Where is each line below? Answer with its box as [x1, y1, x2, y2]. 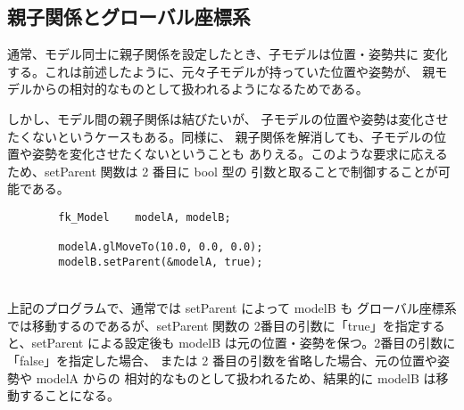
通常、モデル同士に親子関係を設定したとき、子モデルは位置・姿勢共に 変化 [7, 45, 448, 63]
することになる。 [19, 386, 120, 405]
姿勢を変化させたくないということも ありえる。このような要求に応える [31, 144, 448, 163]
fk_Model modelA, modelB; [58, 210, 231, 224]
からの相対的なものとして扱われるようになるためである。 [31, 79, 369, 98]
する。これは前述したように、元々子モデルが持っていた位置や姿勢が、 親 [7, 61, 435, 80]
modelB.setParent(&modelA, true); [58, 255, 263, 268]
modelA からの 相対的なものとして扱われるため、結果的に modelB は [36, 368, 436, 387]
